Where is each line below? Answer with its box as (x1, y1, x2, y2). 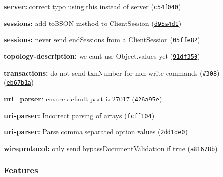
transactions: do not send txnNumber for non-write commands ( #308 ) (4, 67, 220, 77)
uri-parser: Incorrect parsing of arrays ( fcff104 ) (4, 110, 155, 120)
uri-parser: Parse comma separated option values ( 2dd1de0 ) (4, 126, 188, 137)
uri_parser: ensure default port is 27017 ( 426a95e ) (4, 93, 162, 103)
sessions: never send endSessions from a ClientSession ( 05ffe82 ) (4, 34, 200, 45)
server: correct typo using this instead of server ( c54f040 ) (4, 1, 181, 11)
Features (4, 164, 38, 176)
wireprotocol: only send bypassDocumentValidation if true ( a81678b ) (4, 143, 218, 153)
